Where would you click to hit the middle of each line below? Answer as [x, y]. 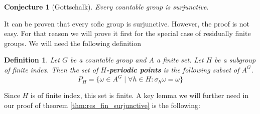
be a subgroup [235, 60]
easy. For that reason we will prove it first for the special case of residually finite [127, 33]
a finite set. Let [180, 60]
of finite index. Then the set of [51, 69]
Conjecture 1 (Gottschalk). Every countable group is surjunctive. [106, 6]
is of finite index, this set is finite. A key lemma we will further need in [140, 95]
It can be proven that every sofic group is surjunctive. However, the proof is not [127, 23]
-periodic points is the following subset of [173, 69]
